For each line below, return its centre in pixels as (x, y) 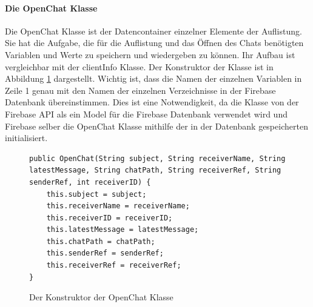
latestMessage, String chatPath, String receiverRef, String (155, 170)
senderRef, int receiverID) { (90, 182)
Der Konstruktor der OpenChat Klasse (101, 297)
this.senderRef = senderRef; (105, 253)
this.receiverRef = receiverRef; (114, 266)
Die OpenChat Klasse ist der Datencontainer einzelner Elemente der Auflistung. (153, 31)
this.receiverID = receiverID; (109, 218)
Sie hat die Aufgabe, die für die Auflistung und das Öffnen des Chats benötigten (154, 43)
